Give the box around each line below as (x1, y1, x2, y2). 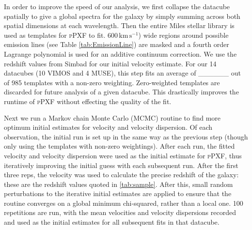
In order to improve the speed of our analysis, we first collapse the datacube (4, 1, 230, 11)
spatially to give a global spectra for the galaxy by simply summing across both (4, 11, 240, 21)
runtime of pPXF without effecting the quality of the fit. (4, 96, 172, 106)
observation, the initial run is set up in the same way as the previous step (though (4, 131, 248, 141)
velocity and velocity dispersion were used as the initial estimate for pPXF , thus (4, 150, 242, 160)
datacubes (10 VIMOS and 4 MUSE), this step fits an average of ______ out (4, 68, 241, 78)
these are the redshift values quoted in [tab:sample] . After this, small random (4, 179, 233, 189)
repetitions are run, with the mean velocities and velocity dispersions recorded (4, 207, 236, 217)
